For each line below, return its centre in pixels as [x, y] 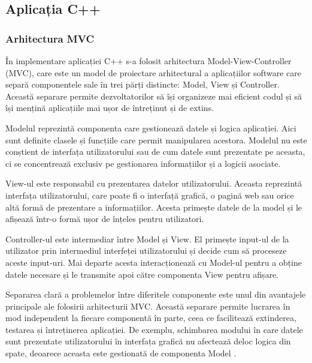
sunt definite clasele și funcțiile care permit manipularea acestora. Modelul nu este [156, 139]
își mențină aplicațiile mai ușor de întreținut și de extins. [110, 108]
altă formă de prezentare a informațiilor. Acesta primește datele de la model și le [154, 207]
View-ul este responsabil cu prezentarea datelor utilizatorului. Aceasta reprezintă [154, 183]
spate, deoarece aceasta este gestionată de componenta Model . [121, 353]
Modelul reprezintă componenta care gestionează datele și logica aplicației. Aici [151, 127]
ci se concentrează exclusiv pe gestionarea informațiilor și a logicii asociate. [143, 163]
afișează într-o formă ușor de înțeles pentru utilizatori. [105, 219]
